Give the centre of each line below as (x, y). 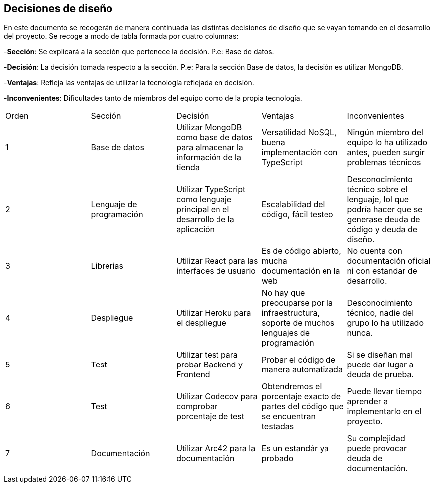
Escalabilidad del (293, 204)
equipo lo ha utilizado (387, 143)
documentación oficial (389, 261)
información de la (209, 158)
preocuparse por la (297, 303)
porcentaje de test (210, 417)
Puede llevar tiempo (384, 392)
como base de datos (215, 138)
